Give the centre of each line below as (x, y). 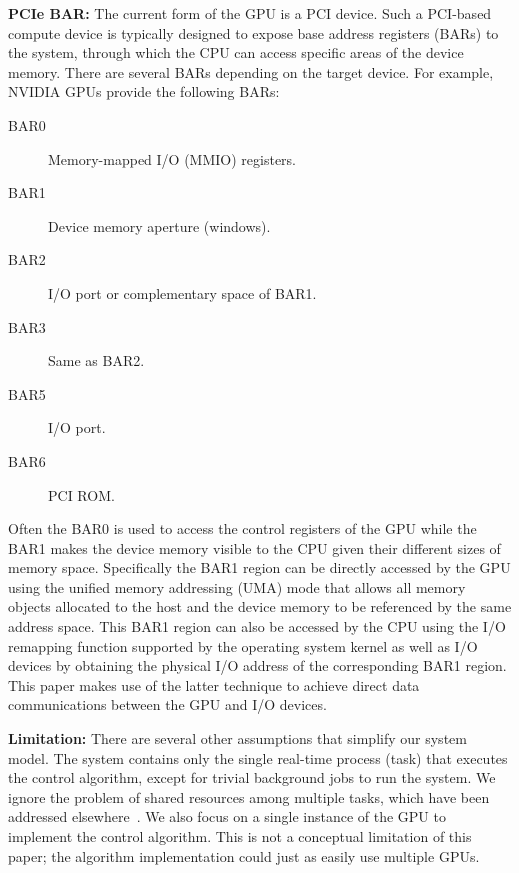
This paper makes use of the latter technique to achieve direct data (214, 684)
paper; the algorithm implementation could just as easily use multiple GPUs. (244, 855)
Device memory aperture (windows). (159, 225)
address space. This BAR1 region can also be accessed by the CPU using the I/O (257, 626)
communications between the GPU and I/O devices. (167, 704)
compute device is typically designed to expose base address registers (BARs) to (253, 32)
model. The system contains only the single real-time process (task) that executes (258, 757)
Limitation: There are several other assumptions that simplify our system (237, 738)
